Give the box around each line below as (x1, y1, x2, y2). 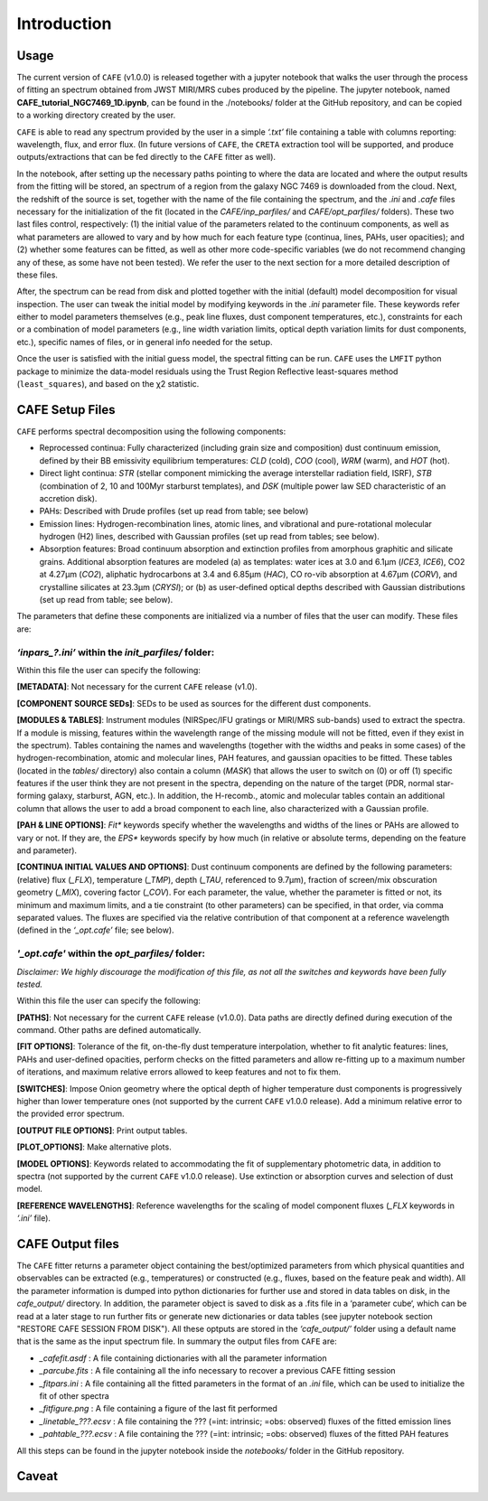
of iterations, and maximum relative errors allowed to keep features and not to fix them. (16, 1066, 342, 1077)
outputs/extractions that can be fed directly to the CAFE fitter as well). (16, 152, 276, 163)
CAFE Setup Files (16, 402, 116, 417)
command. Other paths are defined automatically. (16, 1025, 202, 1036)
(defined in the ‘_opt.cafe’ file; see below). (16, 924, 175, 935)
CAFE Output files (16, 1236, 119, 1252)
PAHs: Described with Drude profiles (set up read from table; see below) (39, 506, 309, 517)
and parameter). (16, 845, 77, 856)
